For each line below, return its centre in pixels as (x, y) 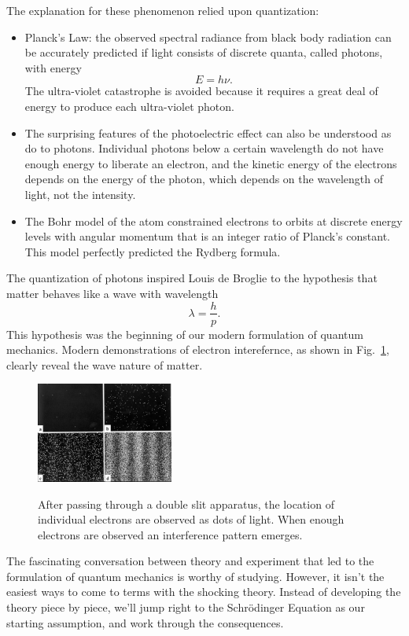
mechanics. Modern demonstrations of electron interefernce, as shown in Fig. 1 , (198, 349)
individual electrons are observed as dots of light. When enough (191, 519)
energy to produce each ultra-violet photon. (129, 106)
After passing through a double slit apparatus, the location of (186, 504)
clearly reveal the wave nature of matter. (105, 364)
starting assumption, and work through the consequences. (145, 622)
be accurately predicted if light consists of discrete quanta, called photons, (204, 52)
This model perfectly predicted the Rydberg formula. (153, 251)
